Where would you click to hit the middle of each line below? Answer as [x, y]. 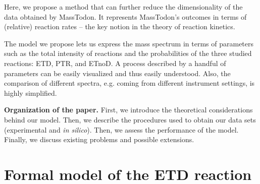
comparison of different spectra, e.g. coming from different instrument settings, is [129, 83]
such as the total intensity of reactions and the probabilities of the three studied [128, 53]
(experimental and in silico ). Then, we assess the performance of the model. [121, 129]
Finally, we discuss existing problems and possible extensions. [99, 139]
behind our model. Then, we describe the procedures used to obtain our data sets [130, 119]
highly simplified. [31, 93]
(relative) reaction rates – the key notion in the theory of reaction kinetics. [120, 26]
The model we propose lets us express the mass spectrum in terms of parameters [129, 43]
